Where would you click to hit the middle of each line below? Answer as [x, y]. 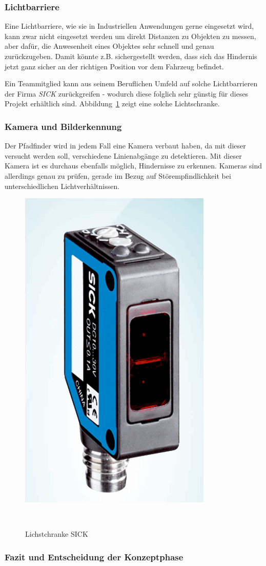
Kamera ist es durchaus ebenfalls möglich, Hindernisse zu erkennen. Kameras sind [134, 166]
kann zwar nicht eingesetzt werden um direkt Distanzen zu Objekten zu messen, [130, 36]
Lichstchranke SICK [57, 534]
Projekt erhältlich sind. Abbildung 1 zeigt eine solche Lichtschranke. [112, 103]
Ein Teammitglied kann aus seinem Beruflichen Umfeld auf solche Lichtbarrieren [131, 83]
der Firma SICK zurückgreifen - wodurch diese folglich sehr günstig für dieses [127, 93]
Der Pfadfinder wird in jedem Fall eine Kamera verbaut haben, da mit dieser [125, 146]
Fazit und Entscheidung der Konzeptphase [94, 556]
